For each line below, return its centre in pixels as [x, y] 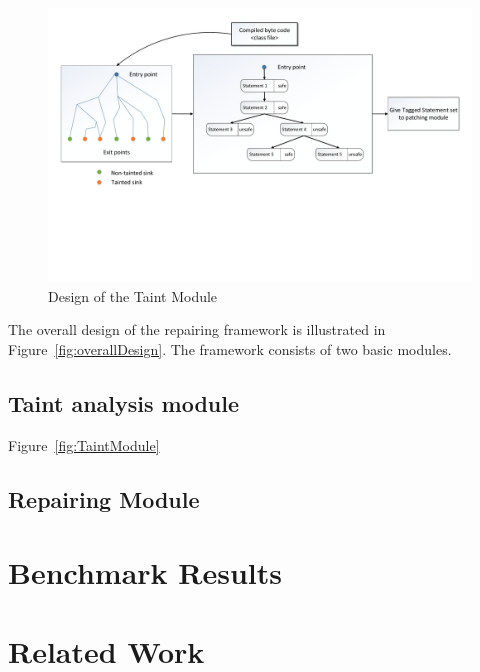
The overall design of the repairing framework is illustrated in [197, 329]
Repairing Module [104, 498]
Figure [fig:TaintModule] [84, 444]
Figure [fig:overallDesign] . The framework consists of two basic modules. [230, 348]
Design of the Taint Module [133, 295]
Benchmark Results [145, 572]
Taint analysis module [124, 402]
